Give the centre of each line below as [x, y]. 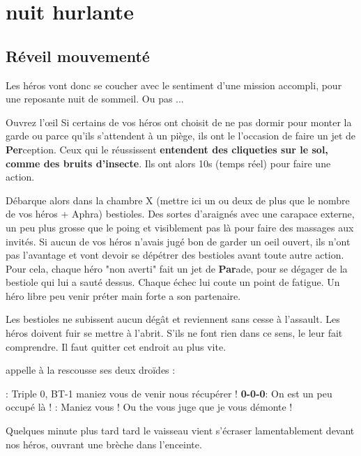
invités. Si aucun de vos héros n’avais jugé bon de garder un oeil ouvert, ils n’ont [178, 241]
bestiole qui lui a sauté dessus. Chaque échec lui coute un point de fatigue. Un [173, 282]
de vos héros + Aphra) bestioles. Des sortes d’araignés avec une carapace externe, [180, 214]
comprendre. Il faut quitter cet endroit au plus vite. [116, 346]
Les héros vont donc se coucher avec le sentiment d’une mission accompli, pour [174, 85]
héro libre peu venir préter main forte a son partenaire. [123, 295]
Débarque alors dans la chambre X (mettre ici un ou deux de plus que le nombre [178, 200]
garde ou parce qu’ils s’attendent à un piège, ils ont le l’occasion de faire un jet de [181, 136]
